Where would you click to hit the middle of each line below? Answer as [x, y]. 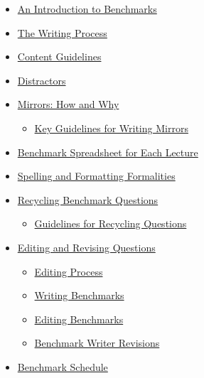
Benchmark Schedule [63, 366]
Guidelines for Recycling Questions [111, 223]
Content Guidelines [59, 56]
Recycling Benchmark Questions [88, 199]
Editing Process [69, 271]
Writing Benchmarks [79, 295]
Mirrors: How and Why [68, 104]
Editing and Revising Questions [86, 247]
